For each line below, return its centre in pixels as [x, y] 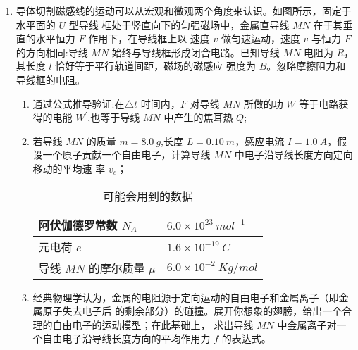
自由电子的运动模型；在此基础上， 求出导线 [153, 324]
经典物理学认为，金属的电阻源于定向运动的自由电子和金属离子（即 [186, 297]
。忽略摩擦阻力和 [306, 66]
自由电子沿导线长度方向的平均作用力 [126, 338]
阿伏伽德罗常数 [78, 225]
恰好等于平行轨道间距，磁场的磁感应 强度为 [155, 66]
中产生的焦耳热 [198, 117]
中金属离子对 [307, 324]
